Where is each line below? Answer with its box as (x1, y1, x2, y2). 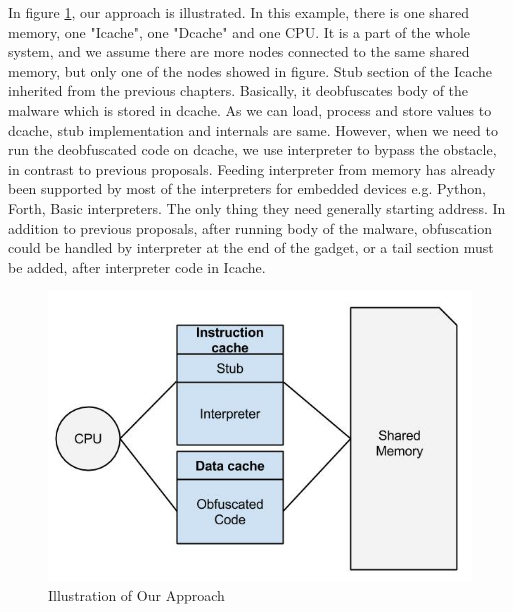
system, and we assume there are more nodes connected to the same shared (8, 41, 470, 62)
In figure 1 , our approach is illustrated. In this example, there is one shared (8, 2, 470, 22)
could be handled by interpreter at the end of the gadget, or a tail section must (8, 237, 494, 258)
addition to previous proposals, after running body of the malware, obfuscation (8, 217, 492, 238)
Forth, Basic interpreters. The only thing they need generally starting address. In (8, 197, 506, 218)
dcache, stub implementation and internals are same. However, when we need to (8, 119, 498, 140)
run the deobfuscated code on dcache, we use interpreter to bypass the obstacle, (8, 139, 497, 160)
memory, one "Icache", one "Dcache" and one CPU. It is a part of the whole (8, 21, 471, 42)
